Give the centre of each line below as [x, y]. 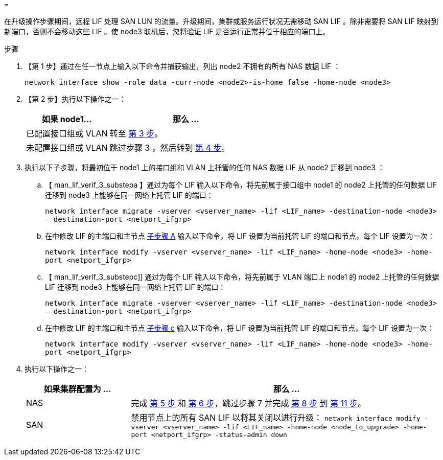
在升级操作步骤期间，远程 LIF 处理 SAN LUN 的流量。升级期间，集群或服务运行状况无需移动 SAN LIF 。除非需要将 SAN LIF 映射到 [221, 21]
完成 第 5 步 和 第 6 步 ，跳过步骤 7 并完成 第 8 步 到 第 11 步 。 [248, 403]
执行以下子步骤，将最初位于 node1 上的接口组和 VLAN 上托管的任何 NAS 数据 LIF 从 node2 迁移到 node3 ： [205, 167]
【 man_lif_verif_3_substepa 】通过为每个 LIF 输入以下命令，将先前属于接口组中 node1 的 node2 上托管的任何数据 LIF [241, 185]
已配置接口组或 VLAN [67, 133]
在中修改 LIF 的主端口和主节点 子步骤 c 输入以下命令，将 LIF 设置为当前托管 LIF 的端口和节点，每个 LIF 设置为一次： [240, 328]
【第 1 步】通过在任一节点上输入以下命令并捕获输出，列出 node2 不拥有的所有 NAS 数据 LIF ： [183, 66]
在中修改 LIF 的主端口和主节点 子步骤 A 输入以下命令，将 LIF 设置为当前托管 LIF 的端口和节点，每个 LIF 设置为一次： [240, 236]
